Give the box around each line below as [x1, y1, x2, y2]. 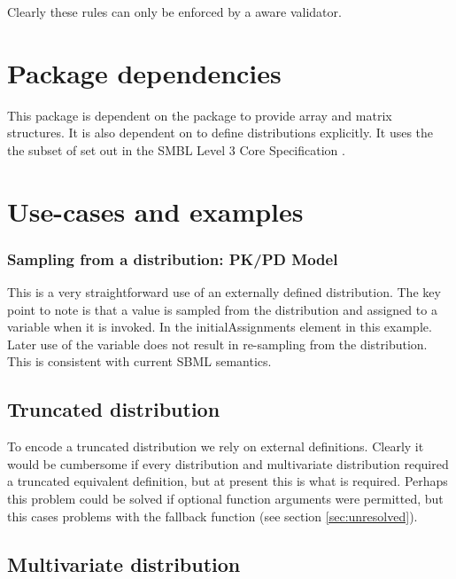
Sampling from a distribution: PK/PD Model [7, 247, 338, 270]
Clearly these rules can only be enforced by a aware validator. [7, 3, 342, 20]
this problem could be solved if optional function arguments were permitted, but [7, 489, 444, 508]
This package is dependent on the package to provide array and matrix [7, 106, 392, 124]
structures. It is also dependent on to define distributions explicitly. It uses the [7, 123, 434, 142]
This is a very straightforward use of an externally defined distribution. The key [7, 283, 441, 301]
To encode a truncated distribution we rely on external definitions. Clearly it [7, 437, 424, 456]
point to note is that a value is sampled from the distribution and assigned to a [7, 300, 437, 318]
